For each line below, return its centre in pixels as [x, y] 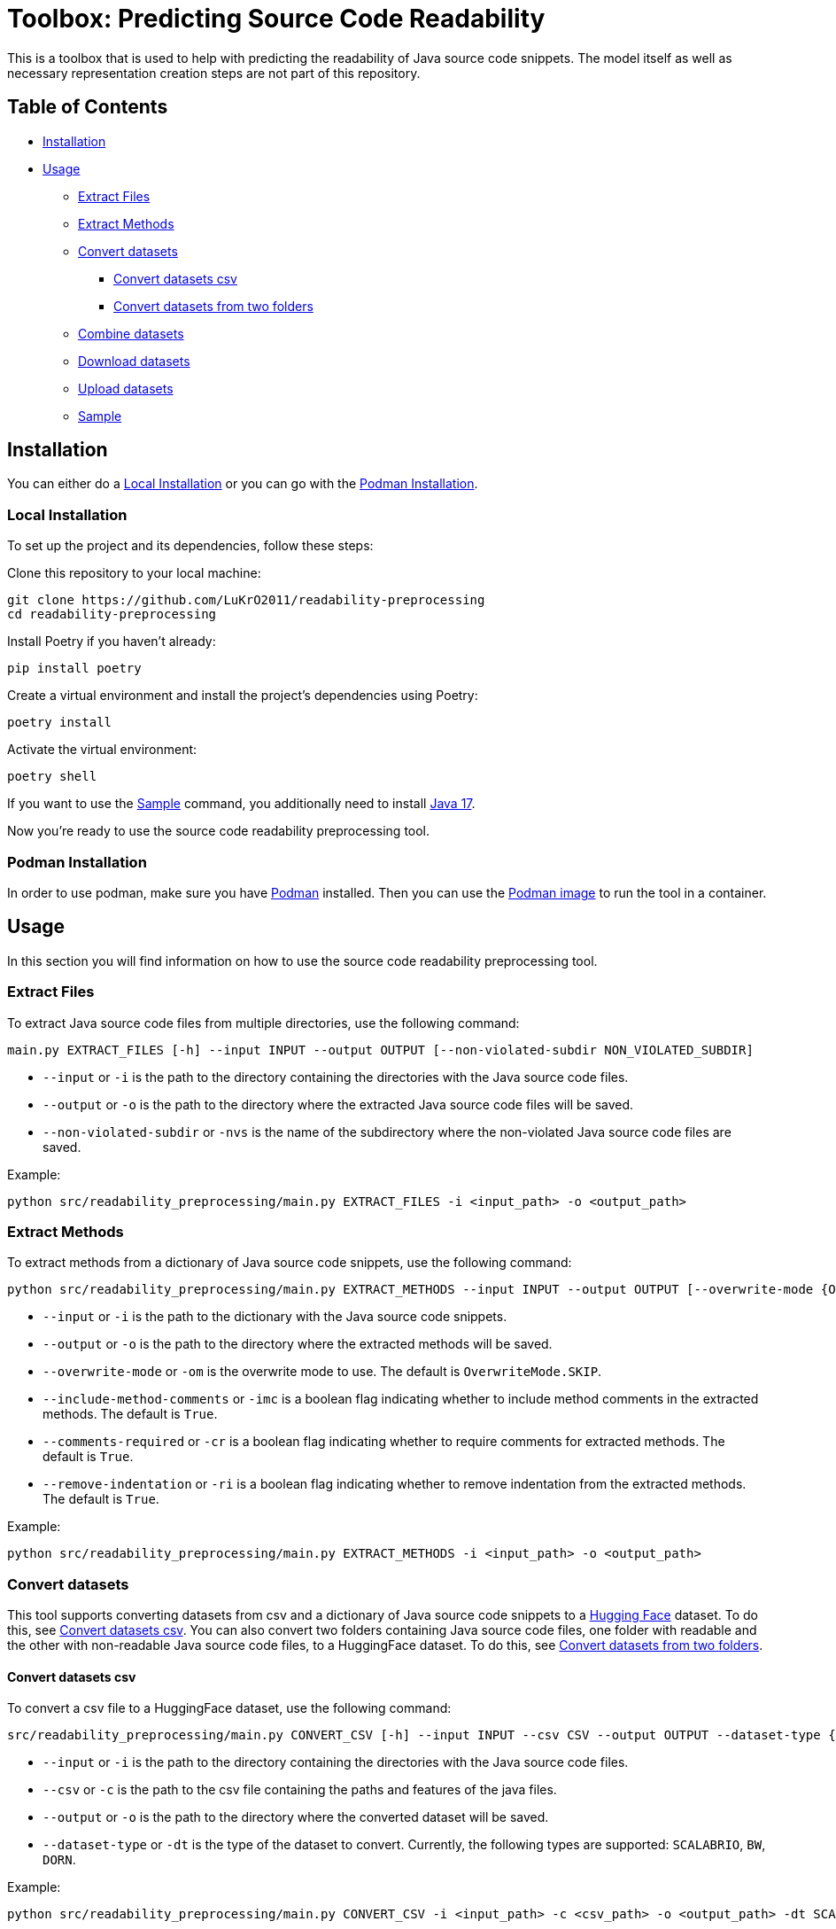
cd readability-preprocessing [112, 614]
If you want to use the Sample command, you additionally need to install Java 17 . [241, 804]
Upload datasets [126, 388]
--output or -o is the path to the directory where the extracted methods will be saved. [298, 1344]
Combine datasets [131, 333]
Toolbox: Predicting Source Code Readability [276, 19]
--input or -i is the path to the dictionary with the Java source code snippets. [275, 1317]
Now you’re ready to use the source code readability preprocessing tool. [219, 831]
